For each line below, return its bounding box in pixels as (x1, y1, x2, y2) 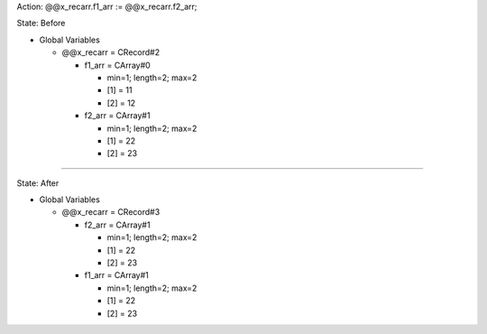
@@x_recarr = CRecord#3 (61, 207, 161, 218)
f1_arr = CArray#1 (84, 270, 149, 281)
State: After (16, 177, 60, 189)
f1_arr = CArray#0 (84, 60, 151, 70)
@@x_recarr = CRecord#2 (61, 47, 161, 58)
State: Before (16, 18, 66, 29)
